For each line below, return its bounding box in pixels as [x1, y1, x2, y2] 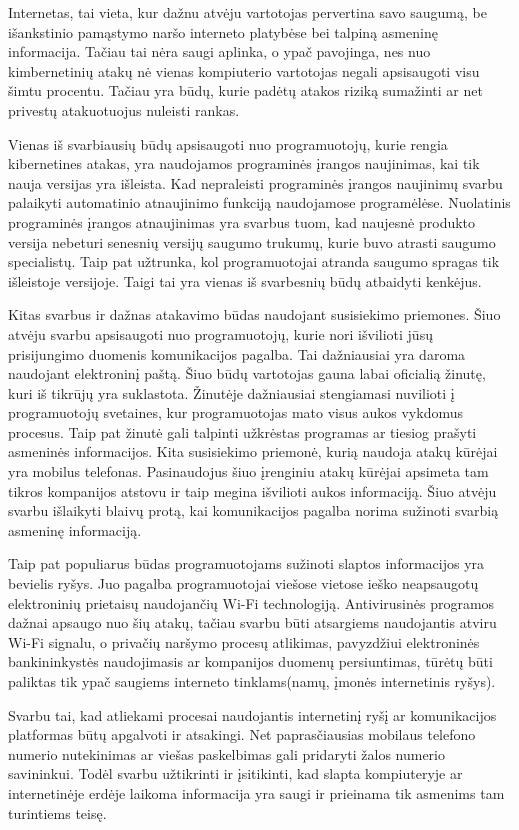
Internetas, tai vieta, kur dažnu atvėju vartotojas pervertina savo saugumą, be [8, 2, 487, 22]
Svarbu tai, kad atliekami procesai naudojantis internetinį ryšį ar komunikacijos [8, 704, 497, 725]
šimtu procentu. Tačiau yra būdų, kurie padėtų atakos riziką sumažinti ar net [8, 80, 483, 101]
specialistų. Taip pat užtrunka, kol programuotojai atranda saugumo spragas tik [8, 251, 500, 272]
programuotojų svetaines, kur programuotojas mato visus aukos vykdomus [8, 402, 463, 423]
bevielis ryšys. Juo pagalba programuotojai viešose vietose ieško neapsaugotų [8, 573, 479, 594]
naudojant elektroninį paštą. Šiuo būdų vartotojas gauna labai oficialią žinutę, [8, 363, 486, 384]
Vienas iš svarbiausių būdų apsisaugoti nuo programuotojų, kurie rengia [8, 133, 448, 154]
